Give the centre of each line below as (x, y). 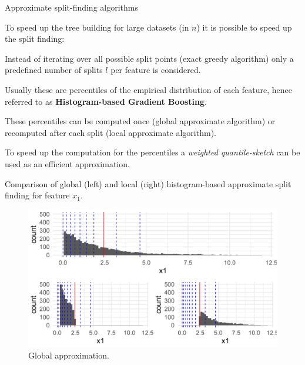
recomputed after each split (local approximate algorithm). (110, 132)
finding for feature (37, 195)
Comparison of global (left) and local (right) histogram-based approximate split (148, 183)
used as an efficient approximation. (67, 163)
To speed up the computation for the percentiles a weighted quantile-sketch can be (152, 152)
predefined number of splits (54, 70)
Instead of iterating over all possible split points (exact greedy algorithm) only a (149, 58)
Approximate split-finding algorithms (71, 7)
